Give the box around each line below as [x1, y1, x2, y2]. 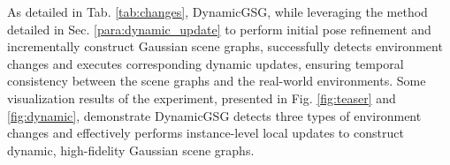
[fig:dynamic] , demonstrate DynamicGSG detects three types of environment [7, 106, 422, 124]
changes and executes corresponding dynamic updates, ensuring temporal [7, 54, 404, 72]
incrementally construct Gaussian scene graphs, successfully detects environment [7, 37, 443, 56]
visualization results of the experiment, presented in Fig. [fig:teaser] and [7, 88, 396, 107]
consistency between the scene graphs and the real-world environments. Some [7, 71, 426, 90]
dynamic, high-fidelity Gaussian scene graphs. [7, 140, 255, 159]
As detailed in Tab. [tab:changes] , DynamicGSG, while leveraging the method [7, 3, 428, 20]
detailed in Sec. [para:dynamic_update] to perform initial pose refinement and [7, 19, 431, 38]
